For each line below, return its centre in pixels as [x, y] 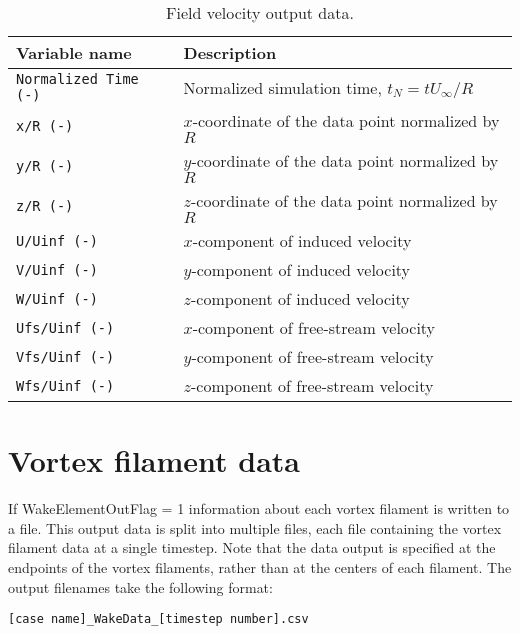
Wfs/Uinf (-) [65, 385]
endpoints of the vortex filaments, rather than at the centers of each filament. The [260, 566]
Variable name [74, 52]
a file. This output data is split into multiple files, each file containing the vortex [255, 527]
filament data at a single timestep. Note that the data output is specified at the [252, 547]
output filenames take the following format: [140, 586]
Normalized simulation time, [282, 87]
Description [230, 52]
